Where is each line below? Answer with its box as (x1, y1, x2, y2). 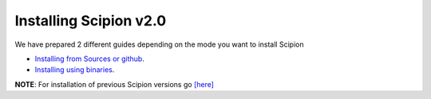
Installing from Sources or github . (34, 54, 145, 63)
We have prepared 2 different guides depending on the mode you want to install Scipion (14, 40, 304, 49)
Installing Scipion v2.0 (14, 12, 167, 29)
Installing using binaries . (34, 65, 115, 74)
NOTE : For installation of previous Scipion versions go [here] (14, 79, 215, 89)
